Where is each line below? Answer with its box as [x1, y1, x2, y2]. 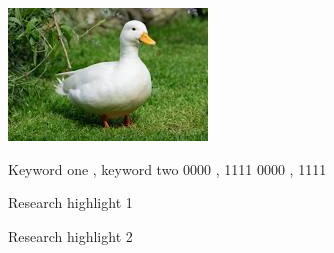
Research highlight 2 [8, 225, 133, 246]
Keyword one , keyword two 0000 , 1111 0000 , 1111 [8, 158, 327, 179]
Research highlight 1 [8, 192, 133, 213]
